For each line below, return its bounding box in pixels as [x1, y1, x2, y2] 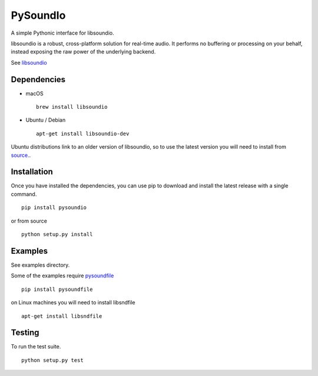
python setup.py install [21, 231, 93, 238]
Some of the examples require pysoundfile [11, 272, 114, 279]
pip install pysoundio [21, 204, 87, 211]
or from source [11, 217, 47, 224]
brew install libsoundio [36, 103, 108, 110]
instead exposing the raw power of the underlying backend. [11, 48, 156, 55]
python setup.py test [21, 357, 84, 364]
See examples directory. [11, 261, 70, 268]
